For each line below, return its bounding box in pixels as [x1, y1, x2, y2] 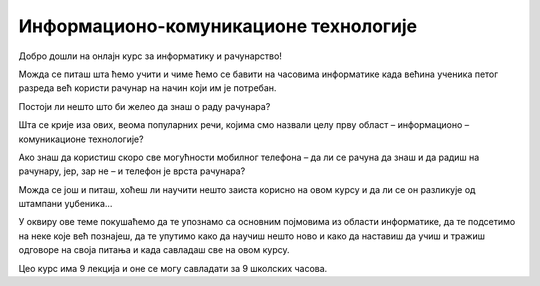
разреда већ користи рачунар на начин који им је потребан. [18, 82, 277, 94]
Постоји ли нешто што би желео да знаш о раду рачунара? [18, 100, 271, 112]
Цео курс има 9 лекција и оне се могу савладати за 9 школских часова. [18, 262, 328, 274]
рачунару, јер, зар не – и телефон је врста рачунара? [18, 165, 246, 177]
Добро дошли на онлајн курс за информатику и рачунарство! [18, 50, 282, 62]
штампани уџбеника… [18, 198, 113, 210]
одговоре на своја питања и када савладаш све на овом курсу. [18, 244, 290, 256]
